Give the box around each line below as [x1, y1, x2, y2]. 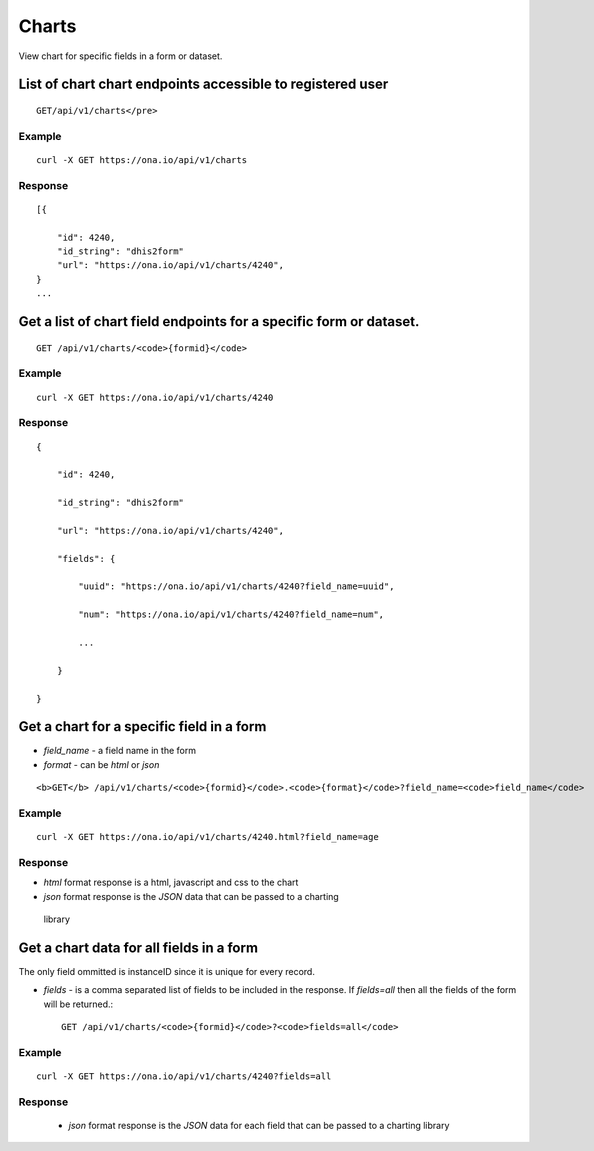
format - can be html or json [43, 758, 160, 770]
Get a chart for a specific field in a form [18, 718, 267, 735]
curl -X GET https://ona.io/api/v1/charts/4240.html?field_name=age [36, 831, 379, 843]
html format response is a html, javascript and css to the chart [43, 876, 299, 889]
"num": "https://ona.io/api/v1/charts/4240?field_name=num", [78, 609, 385, 620]
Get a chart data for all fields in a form [18, 939, 259, 956]
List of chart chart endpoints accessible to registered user [18, 76, 389, 93]
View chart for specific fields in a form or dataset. [18, 50, 223, 62]
